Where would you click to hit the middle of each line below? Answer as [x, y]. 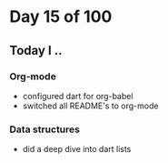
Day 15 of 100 [61, 17]
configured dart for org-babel [78, 96]
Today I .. [36, 51]
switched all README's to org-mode [90, 106]
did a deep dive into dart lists [77, 149]
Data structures [44, 129]
